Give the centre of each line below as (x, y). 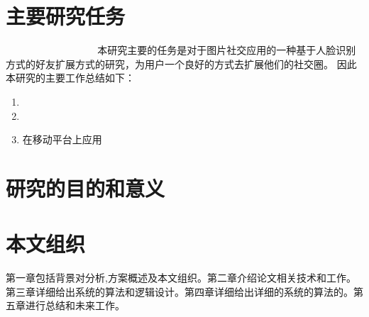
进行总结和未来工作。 (75, 305)
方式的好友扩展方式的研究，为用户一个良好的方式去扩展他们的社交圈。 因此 (181, 63)
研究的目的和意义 (86, 188)
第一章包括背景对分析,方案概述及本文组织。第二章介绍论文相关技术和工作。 (181, 278)
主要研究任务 (66, 16)
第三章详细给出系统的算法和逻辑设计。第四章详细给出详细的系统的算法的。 (180, 291)
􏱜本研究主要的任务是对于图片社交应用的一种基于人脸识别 (225, 50)
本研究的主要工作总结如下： (70, 78)
